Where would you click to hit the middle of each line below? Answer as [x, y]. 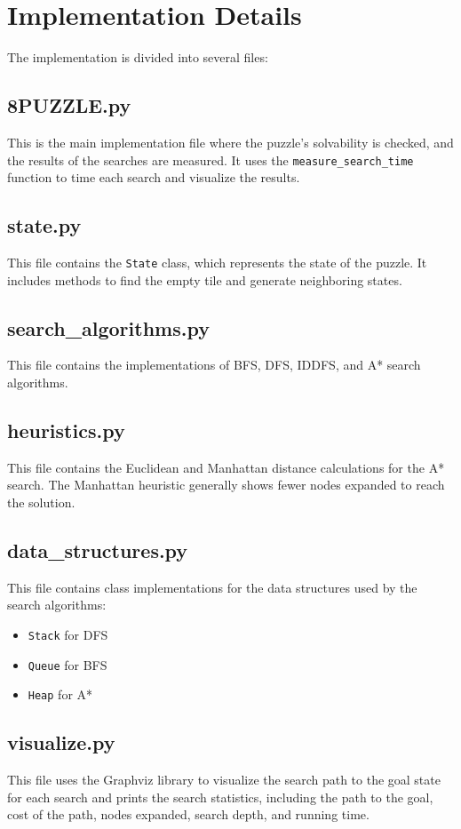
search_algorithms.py [108, 327]
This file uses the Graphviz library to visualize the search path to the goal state [224, 780]
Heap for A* [60, 694]
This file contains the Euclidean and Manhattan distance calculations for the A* [226, 467]
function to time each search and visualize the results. [154, 177]
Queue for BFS [68, 664]
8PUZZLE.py [69, 105]
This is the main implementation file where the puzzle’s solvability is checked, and [230, 142]
